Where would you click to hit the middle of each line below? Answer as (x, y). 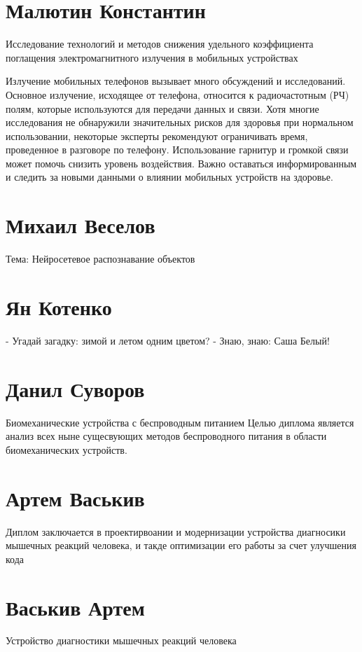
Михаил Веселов (81, 225)
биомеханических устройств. (67, 449)
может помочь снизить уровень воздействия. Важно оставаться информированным (181, 163)
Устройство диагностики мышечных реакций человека (121, 640)
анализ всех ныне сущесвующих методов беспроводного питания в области (166, 436)
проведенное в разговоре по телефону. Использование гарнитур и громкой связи (177, 150)
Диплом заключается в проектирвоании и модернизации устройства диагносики (176, 531)
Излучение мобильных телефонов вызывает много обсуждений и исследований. (176, 81)
